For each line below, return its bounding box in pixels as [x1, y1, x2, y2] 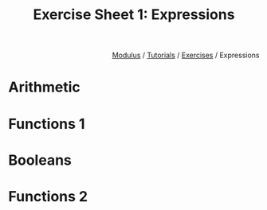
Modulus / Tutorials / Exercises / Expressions [112, 50, 260, 60]
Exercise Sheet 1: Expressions [33, 6, 235, 24]
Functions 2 [8, 187, 88, 205]
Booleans [8, 151, 72, 169]
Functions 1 [8, 115, 85, 133]
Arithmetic [8, 78, 81, 96]
